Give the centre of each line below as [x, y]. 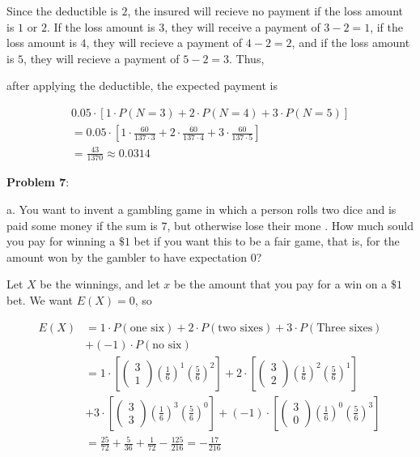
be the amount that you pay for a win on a [280, 284]
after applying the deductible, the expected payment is [142, 85]
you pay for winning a [61, 241]
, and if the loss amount [351, 43]
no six [167, 345]
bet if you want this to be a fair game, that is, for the [267, 241]
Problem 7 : [38, 182]
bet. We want [40, 299]
